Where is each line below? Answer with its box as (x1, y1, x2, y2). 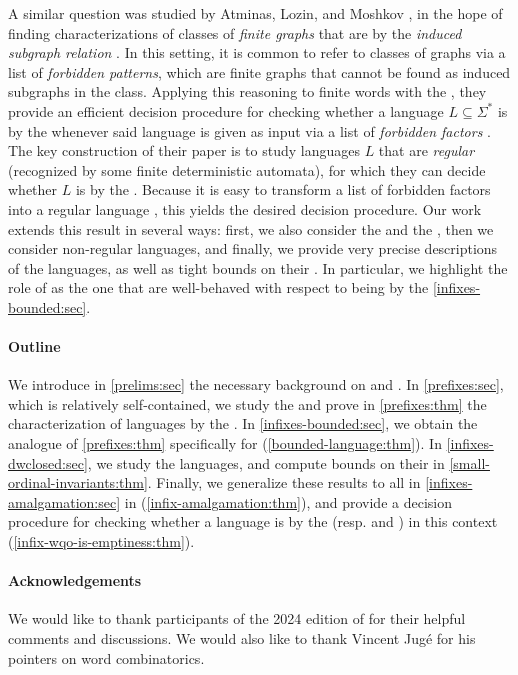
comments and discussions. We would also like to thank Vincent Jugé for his (8, 628, 476, 649)
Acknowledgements (8, 570, 142, 591)
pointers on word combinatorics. (8, 647, 205, 668)
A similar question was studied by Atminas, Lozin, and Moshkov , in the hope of (8, 3, 503, 23)
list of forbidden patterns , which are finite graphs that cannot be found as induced (8, 61, 511, 82)
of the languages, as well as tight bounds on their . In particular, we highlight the (8, 257, 508, 278)
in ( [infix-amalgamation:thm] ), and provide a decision (124, 491, 452, 512)
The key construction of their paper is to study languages (8, 140, 360, 161)
